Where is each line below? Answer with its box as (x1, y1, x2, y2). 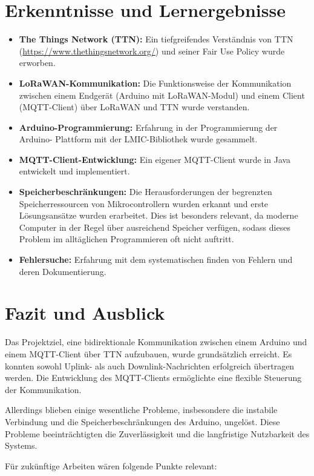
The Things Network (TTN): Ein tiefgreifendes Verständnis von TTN (19, 33, 293, 45)
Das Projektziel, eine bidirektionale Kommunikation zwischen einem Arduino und (5, 336, 307, 348)
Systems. (5, 439, 38, 452)
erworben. (19, 56, 56, 69)
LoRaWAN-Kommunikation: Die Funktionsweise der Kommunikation (19, 76, 292, 89)
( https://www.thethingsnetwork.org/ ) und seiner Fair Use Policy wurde (19, 44, 285, 57)
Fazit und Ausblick (5, 300, 165, 325)
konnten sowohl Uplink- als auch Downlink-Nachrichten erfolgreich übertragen (5, 359, 295, 372)
